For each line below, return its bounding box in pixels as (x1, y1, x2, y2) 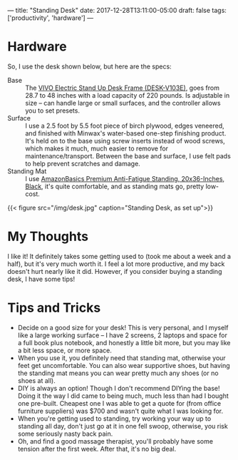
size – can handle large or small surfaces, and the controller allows (25, 98, 221, 107)
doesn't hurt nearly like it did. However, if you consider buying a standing (7, 267, 222, 275)
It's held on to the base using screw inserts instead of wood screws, (25, 136, 226, 145)
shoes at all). (17, 376, 56, 384)
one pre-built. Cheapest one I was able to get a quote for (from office (17, 399, 222, 407)
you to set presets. (25, 106, 81, 115)
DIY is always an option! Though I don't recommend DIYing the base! (17, 384, 220, 392)
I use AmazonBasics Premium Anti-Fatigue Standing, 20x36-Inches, (25, 174, 225, 183)
